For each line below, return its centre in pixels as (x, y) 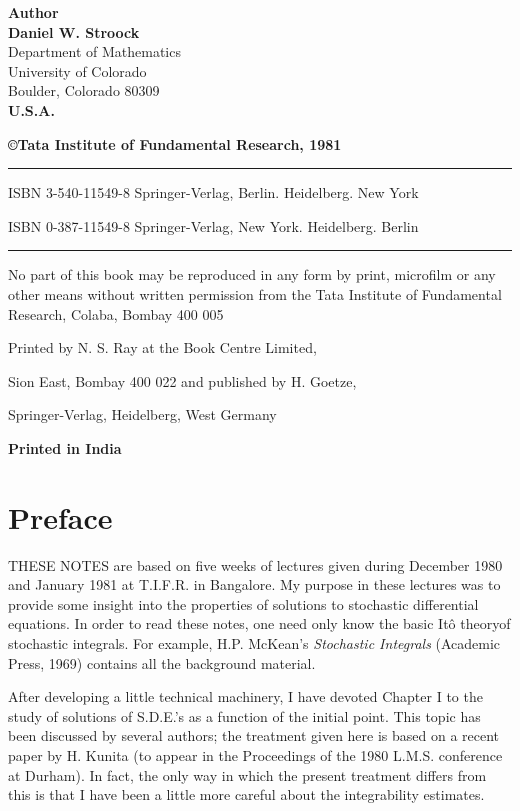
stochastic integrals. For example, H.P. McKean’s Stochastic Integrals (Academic (254, 643)
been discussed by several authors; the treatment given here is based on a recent (254, 735)
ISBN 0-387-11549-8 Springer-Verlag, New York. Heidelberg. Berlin (213, 225)
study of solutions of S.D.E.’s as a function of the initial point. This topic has (244, 715)
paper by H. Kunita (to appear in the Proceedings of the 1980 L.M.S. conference (255, 754)
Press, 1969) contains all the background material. (162, 662)
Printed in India (65, 447)
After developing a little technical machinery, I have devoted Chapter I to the (245, 696)
